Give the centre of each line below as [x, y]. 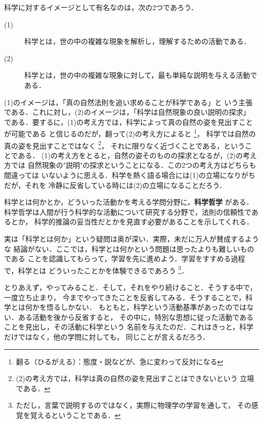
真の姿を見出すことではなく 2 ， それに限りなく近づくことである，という [125, 145]
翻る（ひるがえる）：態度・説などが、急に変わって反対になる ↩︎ [120, 361]
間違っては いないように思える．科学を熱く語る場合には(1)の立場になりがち [130, 175]
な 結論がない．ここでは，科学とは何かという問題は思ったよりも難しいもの [129, 248]
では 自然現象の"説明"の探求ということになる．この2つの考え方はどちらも [134, 165]
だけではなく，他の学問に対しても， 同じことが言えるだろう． [107, 337]
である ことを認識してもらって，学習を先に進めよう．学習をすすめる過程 [125, 258]
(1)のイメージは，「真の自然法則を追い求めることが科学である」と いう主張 [128, 102]
